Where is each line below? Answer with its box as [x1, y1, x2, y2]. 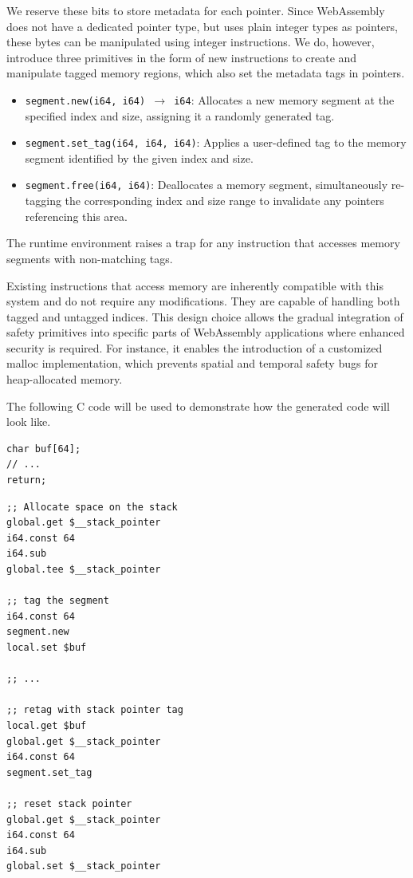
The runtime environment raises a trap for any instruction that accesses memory [6, 234, 400, 251]
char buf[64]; [6, 443, 81, 455]
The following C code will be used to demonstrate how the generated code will [6, 397, 390, 414]
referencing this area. [25, 207, 128, 224]
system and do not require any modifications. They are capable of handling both [6, 293, 400, 309]
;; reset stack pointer [6, 797, 132, 809]
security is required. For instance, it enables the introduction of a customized [6, 339, 383, 356]
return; [6, 474, 47, 486]
